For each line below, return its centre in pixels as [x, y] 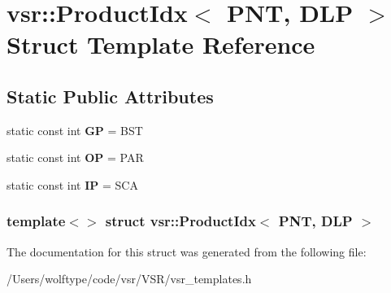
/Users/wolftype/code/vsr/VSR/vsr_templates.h [129, 279]
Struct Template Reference [161, 44]
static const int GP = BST [75, 130]
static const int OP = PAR [75, 157]
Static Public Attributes [110, 96]
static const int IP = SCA [72, 184]
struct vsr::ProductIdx [180, 221]
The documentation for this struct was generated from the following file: [187, 251]
